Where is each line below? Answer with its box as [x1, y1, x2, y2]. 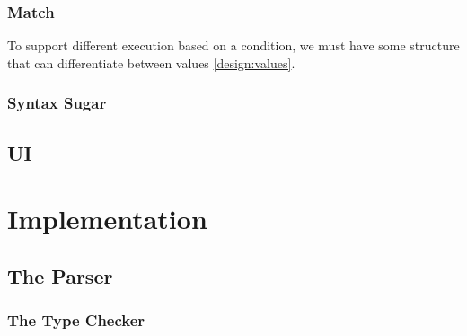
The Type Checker [7, 309, 145, 332]
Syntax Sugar [7, 92, 107, 114]
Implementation [7, 200, 207, 237]
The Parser [7, 261, 113, 289]
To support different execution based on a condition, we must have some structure [7, 36, 460, 55]
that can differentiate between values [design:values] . [7, 53, 295, 72]
